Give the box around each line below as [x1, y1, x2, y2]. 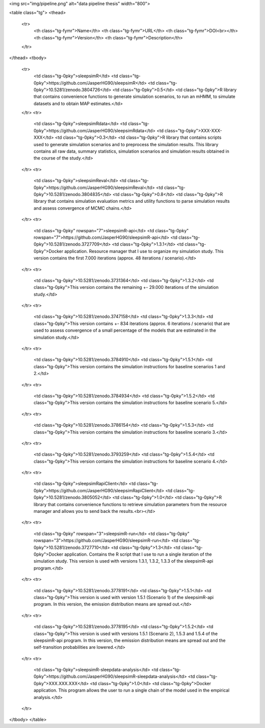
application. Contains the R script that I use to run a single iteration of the [64, 551, 212, 557]
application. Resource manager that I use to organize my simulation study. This [64, 248, 224, 254]
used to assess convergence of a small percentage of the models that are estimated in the [33, 327, 216, 333]
